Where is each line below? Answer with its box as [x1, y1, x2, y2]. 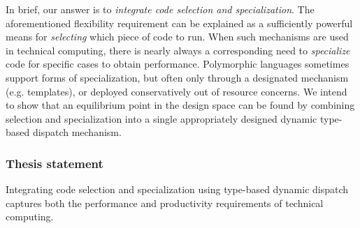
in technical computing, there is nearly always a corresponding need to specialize [6, 43, 350, 57]
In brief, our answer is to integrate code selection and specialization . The [6, 2, 315, 16]
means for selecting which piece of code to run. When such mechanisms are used [6, 29, 349, 44]
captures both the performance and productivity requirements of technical [6, 195, 324, 210]
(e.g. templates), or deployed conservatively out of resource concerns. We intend [6, 84, 347, 98]
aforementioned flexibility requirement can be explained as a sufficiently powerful [6, 15, 353, 30]
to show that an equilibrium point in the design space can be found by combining [6, 98, 355, 112]
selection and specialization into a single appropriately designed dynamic [6, 111, 317, 126]
